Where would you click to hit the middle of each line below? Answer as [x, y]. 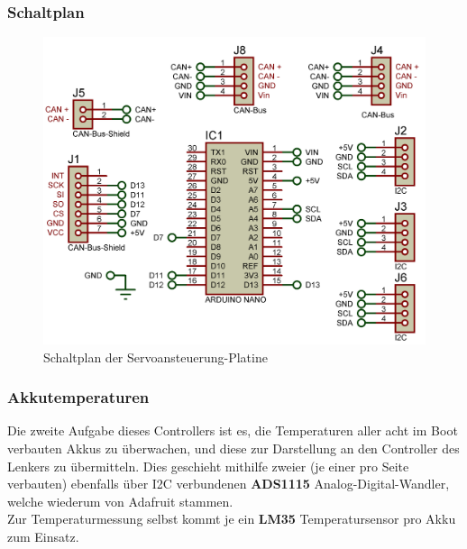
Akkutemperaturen [78, 397]
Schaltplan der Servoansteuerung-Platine [156, 357]
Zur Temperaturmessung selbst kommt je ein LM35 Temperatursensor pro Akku [232, 519]
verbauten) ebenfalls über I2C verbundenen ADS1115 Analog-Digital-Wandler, [229, 484]
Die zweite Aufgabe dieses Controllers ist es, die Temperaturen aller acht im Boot [233, 430]
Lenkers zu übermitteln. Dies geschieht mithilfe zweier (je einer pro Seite [208, 466]
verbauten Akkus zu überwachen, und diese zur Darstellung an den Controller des [233, 448]
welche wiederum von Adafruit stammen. [120, 501]
